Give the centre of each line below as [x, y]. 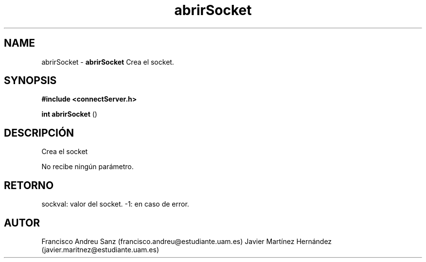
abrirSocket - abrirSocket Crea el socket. [108, 62]
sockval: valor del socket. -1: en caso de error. [115, 204]
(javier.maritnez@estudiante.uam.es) [100, 249]
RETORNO [29, 185]
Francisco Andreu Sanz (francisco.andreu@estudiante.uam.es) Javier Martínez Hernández [187, 241]
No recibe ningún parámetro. [88, 167]
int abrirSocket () [69, 114]
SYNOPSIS [30, 81]
